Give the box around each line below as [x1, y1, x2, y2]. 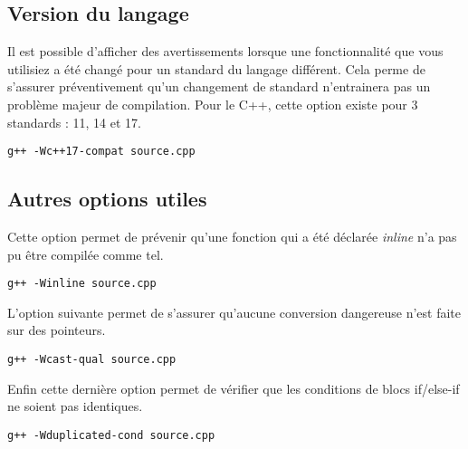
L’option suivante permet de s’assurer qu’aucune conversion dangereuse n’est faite [7, 302, 462, 321]
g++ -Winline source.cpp [7, 277, 157, 291]
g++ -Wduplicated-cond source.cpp [7, 428, 215, 442]
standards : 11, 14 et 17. [7, 112, 141, 131]
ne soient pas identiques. [7, 396, 143, 416]
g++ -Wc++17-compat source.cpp [7, 145, 196, 158]
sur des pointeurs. [7, 320, 106, 339]
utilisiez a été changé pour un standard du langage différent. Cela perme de [7, 59, 425, 78]
